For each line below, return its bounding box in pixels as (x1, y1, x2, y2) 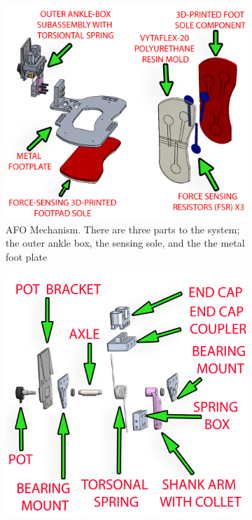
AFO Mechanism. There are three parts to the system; (6, 221, 240, 236)
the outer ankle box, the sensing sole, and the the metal (6, 235, 245, 250)
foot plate (6, 249, 48, 264)
